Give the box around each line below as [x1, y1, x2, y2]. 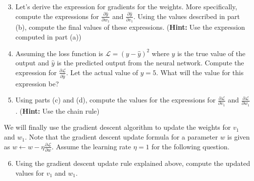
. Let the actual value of [66, 67, 138, 77]
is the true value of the [177, 48, 246, 58]
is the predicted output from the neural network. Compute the [57, 58, 244, 68]
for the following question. [151, 141, 230, 151]
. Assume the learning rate [51, 141, 131, 151]
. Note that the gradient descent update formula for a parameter [24, 132, 218, 142]
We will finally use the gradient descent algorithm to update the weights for [4, 122, 231, 132]
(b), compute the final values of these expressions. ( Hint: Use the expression [15, 22, 245, 32]
